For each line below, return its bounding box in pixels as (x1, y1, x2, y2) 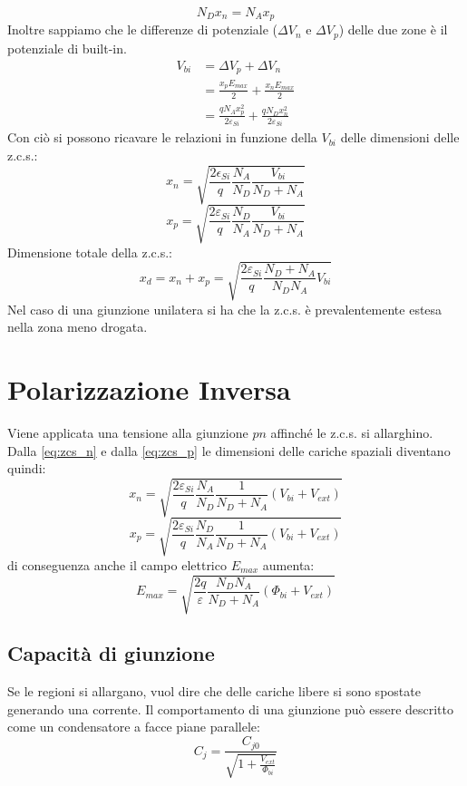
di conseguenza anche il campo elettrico (7, 555, 227, 574)
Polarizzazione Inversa (7, 371, 291, 408)
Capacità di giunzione (7, 639, 215, 667)
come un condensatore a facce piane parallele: (7, 717, 260, 736)
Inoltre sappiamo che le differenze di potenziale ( (7, 20, 278, 39)
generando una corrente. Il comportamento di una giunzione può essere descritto (7, 699, 454, 718)
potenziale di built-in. (7, 38, 127, 57)
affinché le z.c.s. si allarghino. (270, 423, 433, 442)
